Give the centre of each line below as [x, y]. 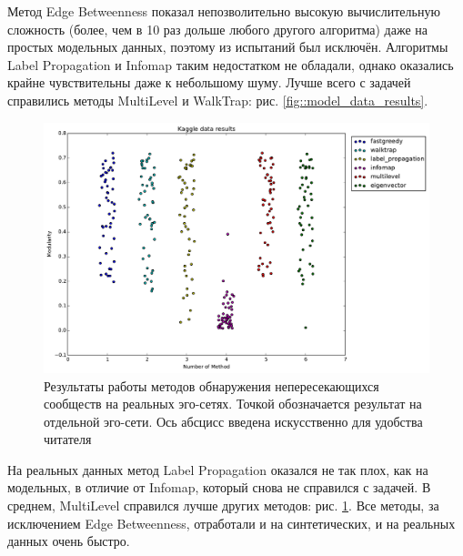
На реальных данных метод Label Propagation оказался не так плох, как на [218, 469]
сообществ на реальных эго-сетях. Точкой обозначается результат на [233, 404]
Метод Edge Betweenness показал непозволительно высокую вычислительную [224, 11]
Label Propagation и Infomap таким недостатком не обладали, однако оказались [231, 64]
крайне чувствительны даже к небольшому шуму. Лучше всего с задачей [209, 82]
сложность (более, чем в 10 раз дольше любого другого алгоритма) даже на [218, 29]
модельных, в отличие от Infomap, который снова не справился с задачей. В [219, 487]
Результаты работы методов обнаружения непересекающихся [211, 385]
